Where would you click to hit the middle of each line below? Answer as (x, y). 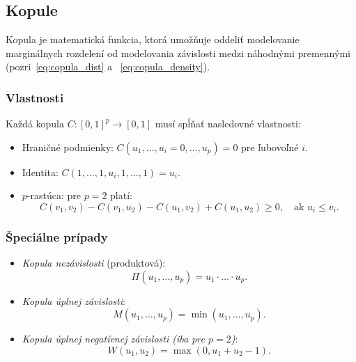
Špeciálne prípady (57, 236)
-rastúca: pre (54, 195)
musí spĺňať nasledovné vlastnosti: (228, 124)
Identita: (40, 172)
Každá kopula (35, 124)
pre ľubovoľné (270, 147)
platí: (121, 195)
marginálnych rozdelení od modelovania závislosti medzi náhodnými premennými (178, 53)
